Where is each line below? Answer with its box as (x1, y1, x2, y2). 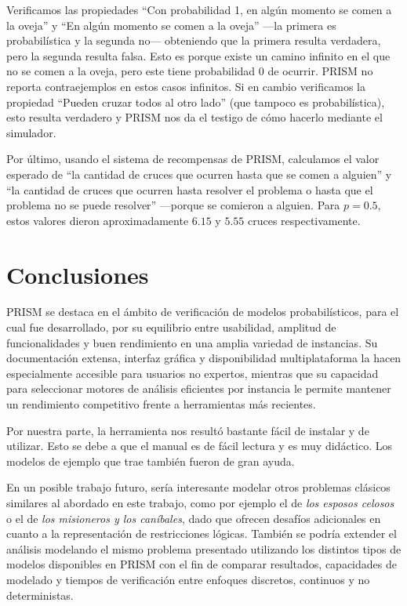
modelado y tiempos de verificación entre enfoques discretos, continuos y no (6, 571, 370, 587)
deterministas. (6, 586, 74, 603)
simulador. (6, 124, 56, 140)
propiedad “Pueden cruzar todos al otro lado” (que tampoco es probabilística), (6, 93, 385, 110)
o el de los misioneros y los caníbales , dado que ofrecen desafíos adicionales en (6, 510, 381, 526)
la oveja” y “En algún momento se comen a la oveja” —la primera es (6, 16, 336, 33)
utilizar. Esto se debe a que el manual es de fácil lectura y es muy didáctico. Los (6, 437, 392, 454)
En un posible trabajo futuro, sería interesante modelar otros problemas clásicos (6, 479, 391, 495)
